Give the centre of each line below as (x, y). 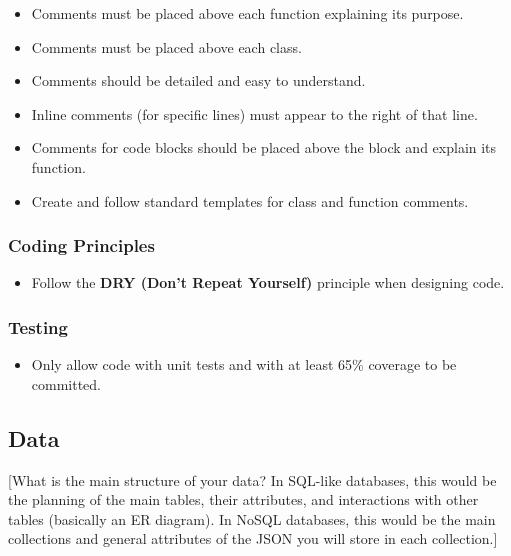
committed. (66, 383)
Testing (38, 326)
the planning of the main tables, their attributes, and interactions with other (243, 499)
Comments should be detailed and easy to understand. (198, 80)
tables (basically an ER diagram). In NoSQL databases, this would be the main (252, 518)
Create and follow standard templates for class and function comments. (250, 200)
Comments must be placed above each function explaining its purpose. (247, 13)
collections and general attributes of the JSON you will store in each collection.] (253, 538)
